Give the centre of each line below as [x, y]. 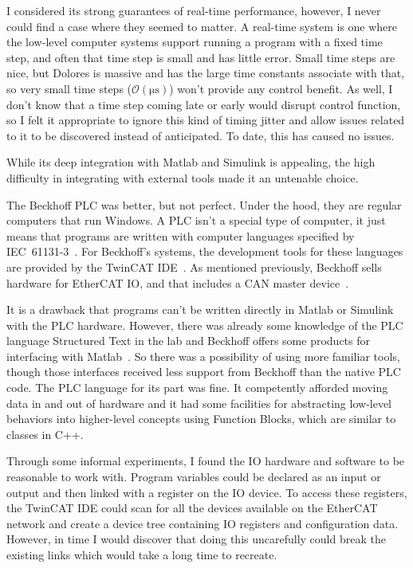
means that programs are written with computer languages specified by [181, 235]
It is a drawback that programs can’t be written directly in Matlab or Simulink [200, 309]
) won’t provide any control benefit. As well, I [281, 88]
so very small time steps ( [69, 88]
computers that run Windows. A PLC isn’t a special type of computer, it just [196, 220]
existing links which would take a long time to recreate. [142, 554]
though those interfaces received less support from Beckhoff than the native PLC [204, 372]
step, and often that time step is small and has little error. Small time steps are [201, 57]
